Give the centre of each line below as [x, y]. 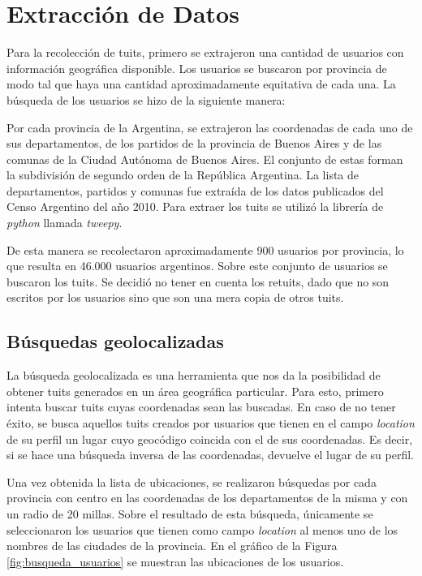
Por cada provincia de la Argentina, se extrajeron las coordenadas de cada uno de [210, 127]
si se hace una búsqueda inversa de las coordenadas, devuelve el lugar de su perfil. [210, 455]
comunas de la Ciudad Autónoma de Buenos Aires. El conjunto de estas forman [205, 159]
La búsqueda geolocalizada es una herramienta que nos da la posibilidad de [194, 375]
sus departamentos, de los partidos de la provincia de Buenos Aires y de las [194, 143]
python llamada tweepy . [65, 223]
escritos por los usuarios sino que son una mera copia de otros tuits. [175, 297]
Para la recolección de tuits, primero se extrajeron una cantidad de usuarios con [205, 52]
